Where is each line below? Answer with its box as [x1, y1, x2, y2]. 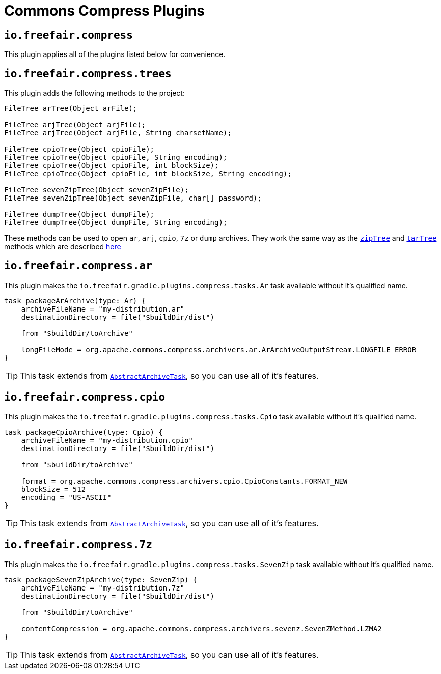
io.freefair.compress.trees [4, 67, 172, 80]
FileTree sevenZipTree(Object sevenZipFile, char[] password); [4, 194, 262, 203]
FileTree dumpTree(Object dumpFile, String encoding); [4, 218, 228, 227]
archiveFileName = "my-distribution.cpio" [21, 436, 193, 444]
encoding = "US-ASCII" [21, 493, 112, 501]
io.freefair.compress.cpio [4, 391, 166, 404]
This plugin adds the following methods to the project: [4, 89, 185, 98]
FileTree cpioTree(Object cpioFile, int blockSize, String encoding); [4, 170, 292, 178]
